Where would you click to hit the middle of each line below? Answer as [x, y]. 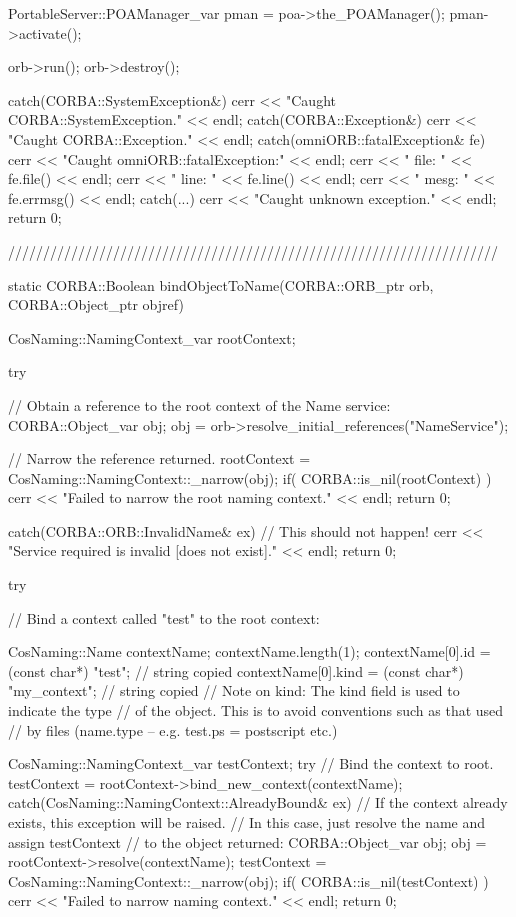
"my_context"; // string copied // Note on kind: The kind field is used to [234, 690]
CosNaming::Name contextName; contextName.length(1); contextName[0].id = [249, 651]
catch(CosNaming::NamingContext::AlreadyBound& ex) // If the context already [258, 802]
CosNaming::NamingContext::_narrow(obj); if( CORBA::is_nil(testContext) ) [248, 880]
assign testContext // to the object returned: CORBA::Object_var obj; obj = [247, 841]
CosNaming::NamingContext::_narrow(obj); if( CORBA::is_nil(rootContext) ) [250, 477]
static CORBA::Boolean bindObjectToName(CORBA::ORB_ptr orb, [221, 284]
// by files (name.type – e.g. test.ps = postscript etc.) [173, 729]
